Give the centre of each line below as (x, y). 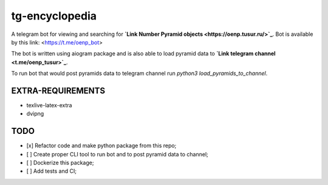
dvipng (35, 114)
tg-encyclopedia (54, 16)
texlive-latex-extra (49, 105)
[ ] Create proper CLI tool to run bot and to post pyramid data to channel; (118, 154)
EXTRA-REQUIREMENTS (58, 90)
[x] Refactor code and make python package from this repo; (101, 145)
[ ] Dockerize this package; (60, 163)
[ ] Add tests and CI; (52, 171)
